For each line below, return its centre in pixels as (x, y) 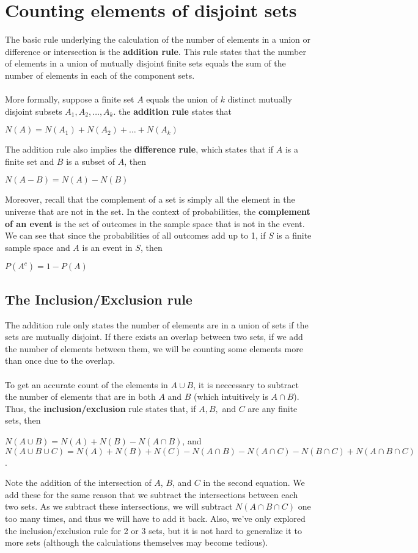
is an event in (107, 247)
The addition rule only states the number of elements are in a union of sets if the (157, 324)
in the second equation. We (254, 483)
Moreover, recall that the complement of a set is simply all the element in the (150, 199)
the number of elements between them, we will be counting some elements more (154, 348)
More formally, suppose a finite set (70, 99)
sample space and (38, 247)
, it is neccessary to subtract (246, 384)
